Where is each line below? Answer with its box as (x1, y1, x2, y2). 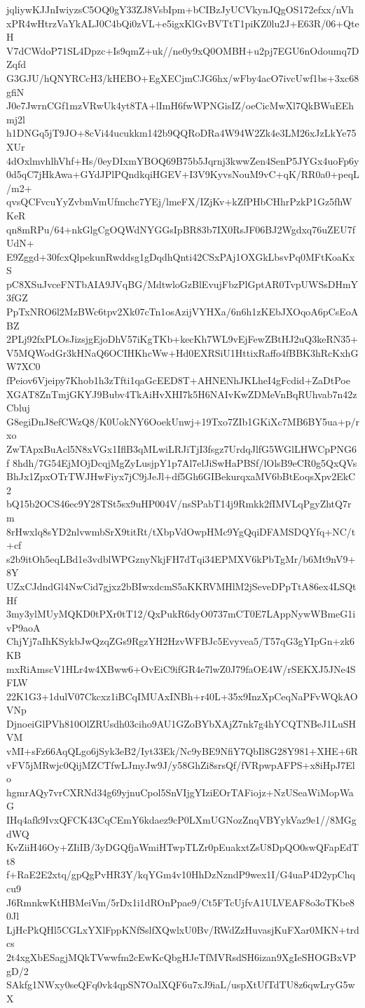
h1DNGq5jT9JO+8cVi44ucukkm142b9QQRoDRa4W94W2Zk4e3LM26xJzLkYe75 (6, 125, 357, 140)
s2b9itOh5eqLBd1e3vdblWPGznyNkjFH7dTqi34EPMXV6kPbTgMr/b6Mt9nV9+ (6, 551, 356, 566)
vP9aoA (6, 620, 41, 634)
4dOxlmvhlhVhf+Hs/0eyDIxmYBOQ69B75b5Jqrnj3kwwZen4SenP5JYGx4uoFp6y (6, 153, 359, 168)
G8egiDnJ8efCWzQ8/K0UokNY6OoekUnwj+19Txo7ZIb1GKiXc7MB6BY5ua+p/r (6, 414, 359, 428)
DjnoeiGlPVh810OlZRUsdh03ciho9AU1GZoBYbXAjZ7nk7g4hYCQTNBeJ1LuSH (6, 716, 357, 730)
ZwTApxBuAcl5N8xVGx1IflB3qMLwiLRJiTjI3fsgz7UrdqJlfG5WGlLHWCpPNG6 (6, 442, 357, 456)
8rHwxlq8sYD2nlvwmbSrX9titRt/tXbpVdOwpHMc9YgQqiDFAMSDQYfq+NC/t (6, 524, 356, 538)
